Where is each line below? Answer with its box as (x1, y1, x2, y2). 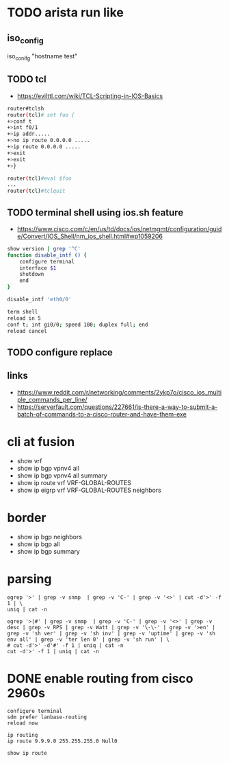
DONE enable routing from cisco (7, 670, 193, 686)
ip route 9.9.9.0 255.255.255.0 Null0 (7, 738, 118, 745)
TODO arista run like (7, 5, 124, 21)
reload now (7, 720, 38, 727)
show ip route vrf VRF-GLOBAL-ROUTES (16, 478, 132, 486)
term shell (7, 308, 38, 315)
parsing (7, 571, 52, 587)
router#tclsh (7, 105, 44, 112)
